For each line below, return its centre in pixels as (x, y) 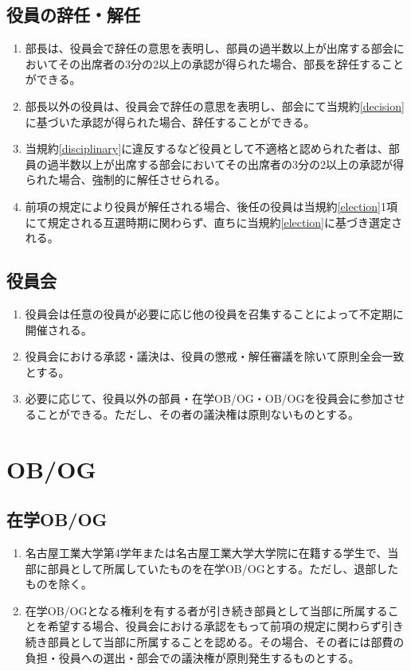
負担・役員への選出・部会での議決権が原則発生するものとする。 (192, 657)
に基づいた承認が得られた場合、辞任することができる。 (170, 121)
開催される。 (59, 329)
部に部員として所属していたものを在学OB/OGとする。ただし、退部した (212, 568)
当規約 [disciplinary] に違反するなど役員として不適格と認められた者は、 (207, 148)
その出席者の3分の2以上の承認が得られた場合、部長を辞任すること (231, 63)
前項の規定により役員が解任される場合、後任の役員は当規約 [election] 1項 (211, 206)
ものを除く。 (59, 584)
